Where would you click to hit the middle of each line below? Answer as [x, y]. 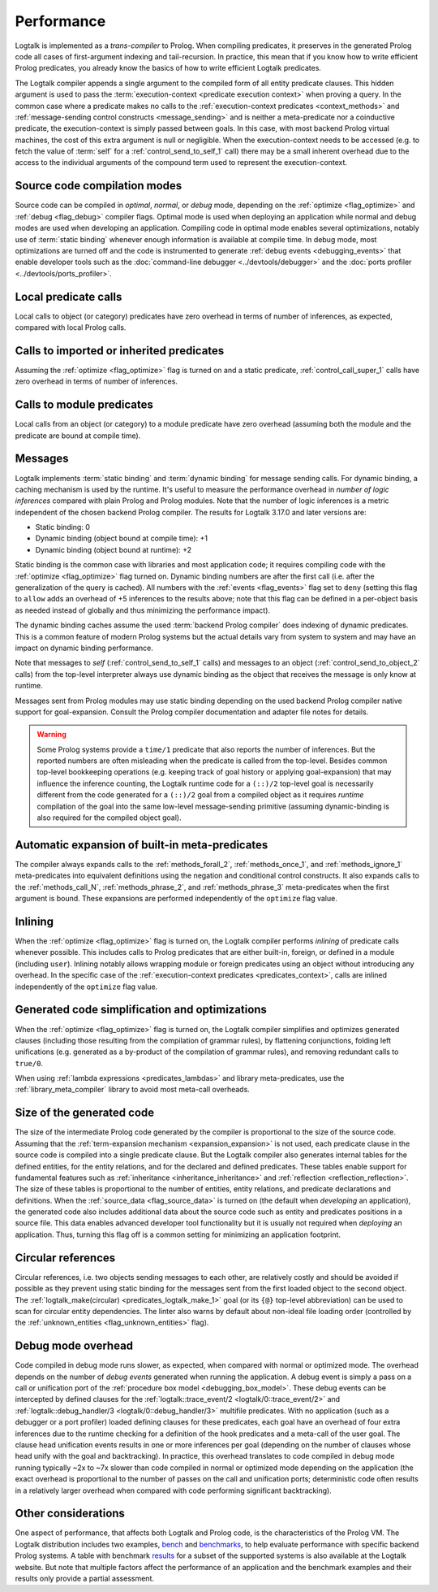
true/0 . [29, 1063]
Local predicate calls [69, 297]
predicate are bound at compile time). [78, 436]
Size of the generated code [85, 1113]
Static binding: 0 [63, 527]
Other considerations [70, 1514]
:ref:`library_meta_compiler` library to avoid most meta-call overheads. [133, 1090]
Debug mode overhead [74, 1346]
